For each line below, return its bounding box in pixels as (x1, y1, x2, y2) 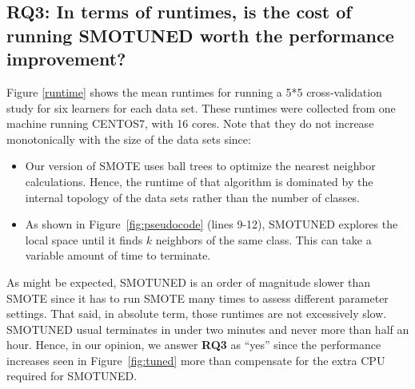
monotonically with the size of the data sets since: (6, 130, 251, 147)
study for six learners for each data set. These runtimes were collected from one (6, 99, 396, 116)
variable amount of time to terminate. (25, 247, 211, 264)
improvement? (6, 46, 126, 71)
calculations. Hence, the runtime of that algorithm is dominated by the (25, 173, 373, 189)
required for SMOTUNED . (6, 367, 138, 384)
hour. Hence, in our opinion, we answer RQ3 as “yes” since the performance (6, 336, 381, 353)
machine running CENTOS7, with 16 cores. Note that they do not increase (6, 115, 374, 132)
